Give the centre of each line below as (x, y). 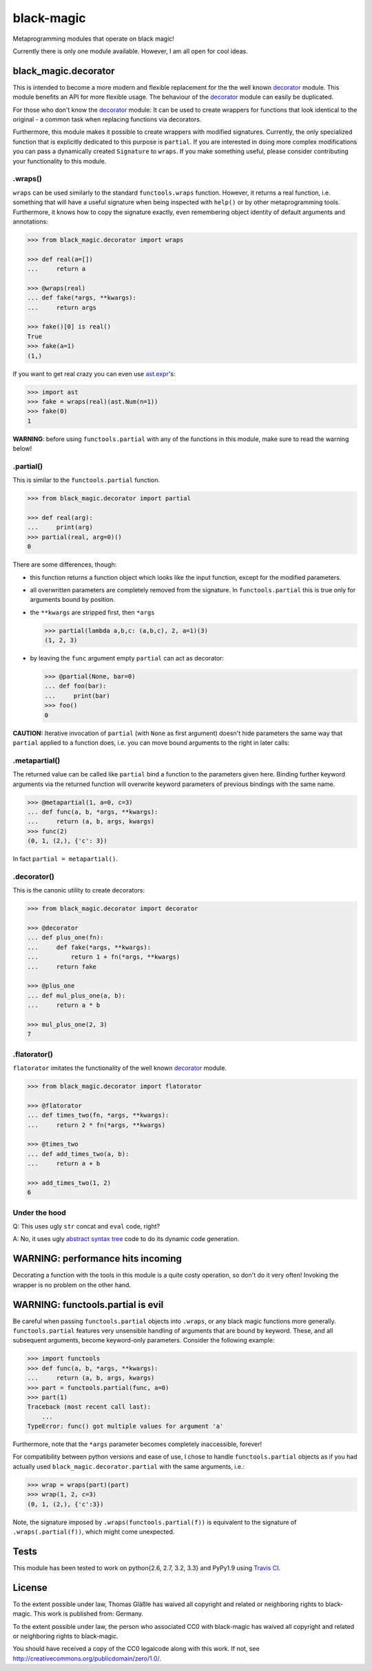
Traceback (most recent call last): (89, 1407)
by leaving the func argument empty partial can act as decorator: (127, 658)
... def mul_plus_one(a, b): (76, 995)
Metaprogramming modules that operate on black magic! (94, 39)
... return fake (62, 967)
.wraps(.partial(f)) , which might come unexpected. (94, 1532)
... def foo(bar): (75, 686)
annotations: (30, 222)
